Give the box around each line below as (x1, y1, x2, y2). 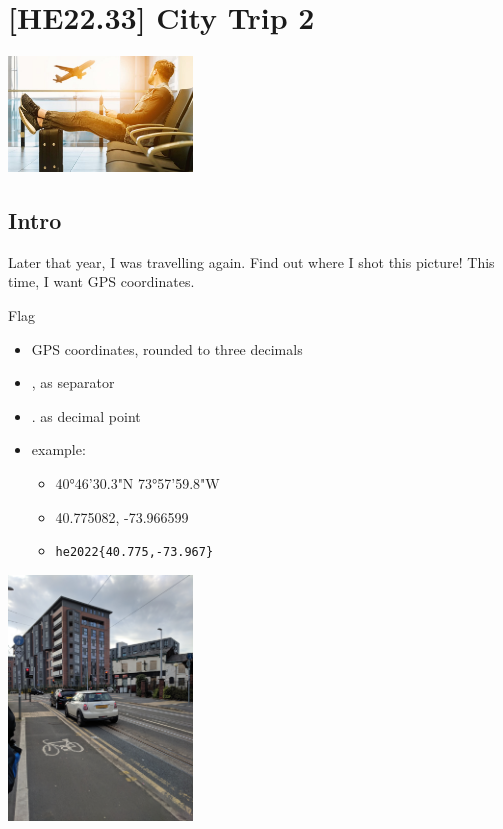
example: (31, 439, 86, 460)
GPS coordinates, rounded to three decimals (31, 338, 303, 359)
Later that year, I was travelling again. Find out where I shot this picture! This (8, 251, 495, 272)
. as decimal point (31, 405, 141, 426)
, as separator (31, 372, 115, 393)
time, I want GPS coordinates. (8, 271, 195, 292)
